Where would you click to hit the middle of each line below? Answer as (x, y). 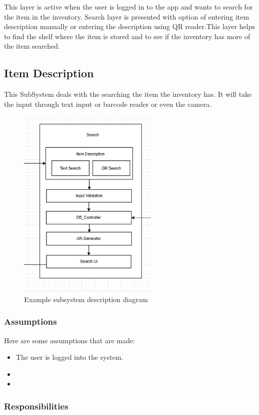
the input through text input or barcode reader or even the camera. (108, 104)
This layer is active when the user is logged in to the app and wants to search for (128, 7)
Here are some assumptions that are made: (70, 340)
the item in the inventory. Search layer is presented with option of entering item (127, 16)
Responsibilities (36, 406)
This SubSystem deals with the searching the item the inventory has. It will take (128, 94)
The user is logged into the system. (69, 357)
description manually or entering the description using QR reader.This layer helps (129, 26)
